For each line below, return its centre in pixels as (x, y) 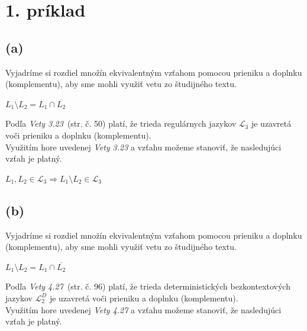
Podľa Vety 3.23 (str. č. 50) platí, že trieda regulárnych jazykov (121, 123)
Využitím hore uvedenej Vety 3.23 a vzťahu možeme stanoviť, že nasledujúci (143, 147)
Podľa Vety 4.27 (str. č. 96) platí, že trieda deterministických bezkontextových (148, 286)
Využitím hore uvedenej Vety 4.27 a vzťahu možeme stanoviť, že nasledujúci (143, 309)
